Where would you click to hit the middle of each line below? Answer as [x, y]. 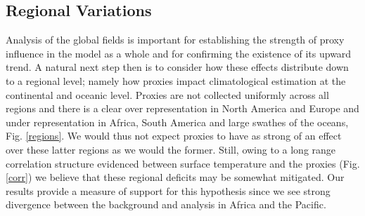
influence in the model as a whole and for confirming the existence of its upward [179, 53]
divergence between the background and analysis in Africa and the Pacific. [166, 204]
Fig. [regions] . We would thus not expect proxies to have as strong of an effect [174, 136]
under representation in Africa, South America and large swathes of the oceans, [177, 122]
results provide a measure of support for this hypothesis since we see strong [168, 190]
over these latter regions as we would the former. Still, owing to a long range [171, 149]
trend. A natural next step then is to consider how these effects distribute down [177, 67]
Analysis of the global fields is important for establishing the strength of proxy [175, 40]
